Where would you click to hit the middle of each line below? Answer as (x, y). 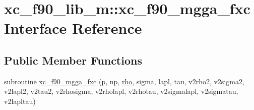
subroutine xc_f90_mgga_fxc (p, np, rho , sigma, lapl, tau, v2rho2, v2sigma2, (124, 81)
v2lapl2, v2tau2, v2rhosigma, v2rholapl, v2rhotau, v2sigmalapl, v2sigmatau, (121, 91)
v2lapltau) (20, 101)
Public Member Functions (73, 60)
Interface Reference (73, 28)
